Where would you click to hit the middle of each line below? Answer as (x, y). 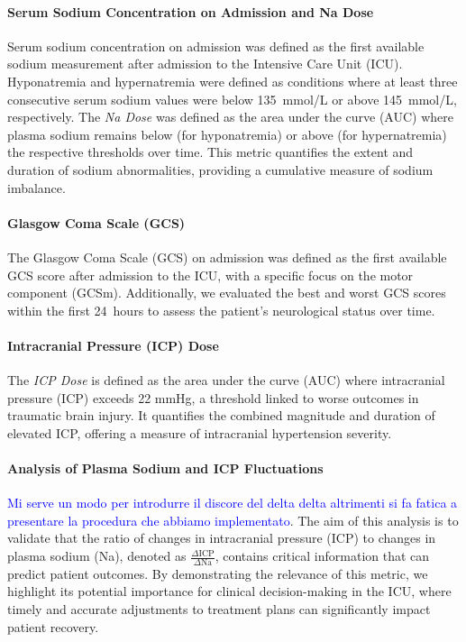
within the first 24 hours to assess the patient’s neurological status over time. (221, 310)
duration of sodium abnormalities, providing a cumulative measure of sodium (220, 169)
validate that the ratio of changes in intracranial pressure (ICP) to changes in (222, 538)
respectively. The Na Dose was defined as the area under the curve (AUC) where (231, 117)
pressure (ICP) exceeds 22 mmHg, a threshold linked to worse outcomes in (213, 397)
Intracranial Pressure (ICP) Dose (113, 345)
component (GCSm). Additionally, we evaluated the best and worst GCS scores (227, 293)
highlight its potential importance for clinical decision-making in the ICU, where (229, 591)
